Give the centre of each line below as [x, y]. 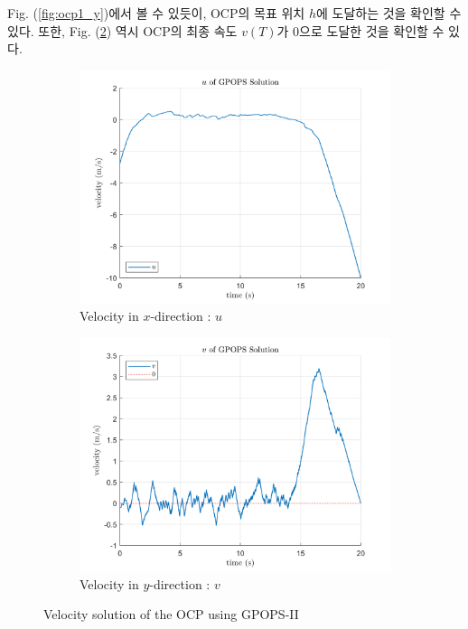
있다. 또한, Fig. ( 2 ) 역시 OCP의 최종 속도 [122, 30]
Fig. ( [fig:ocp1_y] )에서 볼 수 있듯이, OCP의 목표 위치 [156, 13]
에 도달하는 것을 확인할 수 [388, 13]
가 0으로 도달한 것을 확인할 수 [360, 30]
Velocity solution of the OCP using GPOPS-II [171, 614]
